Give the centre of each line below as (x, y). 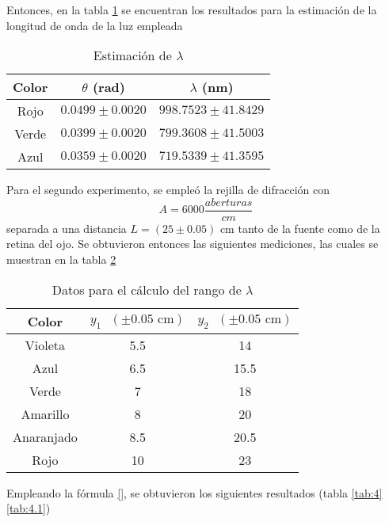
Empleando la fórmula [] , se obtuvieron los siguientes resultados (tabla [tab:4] (194, 492)
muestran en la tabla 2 (61, 259)
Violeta (45, 345)
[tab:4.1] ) (29, 508)
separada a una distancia (67, 228)
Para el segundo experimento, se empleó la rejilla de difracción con (168, 190)
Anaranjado (45, 436)
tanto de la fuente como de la (309, 228)
